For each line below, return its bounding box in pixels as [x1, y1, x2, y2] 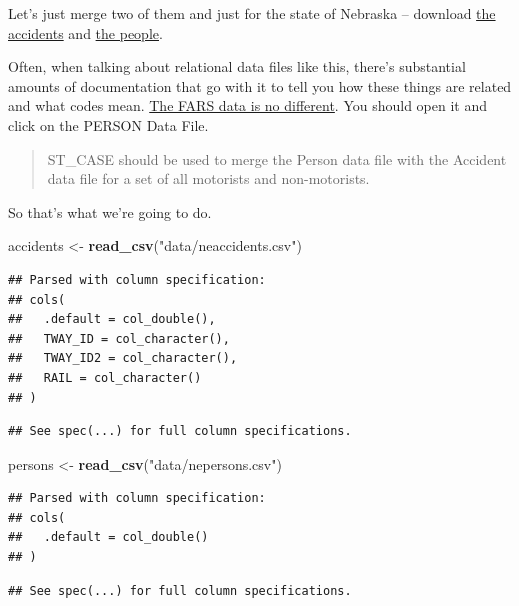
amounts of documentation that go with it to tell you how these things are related [8, 75, 512, 96]
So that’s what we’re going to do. [8, 201, 212, 222]
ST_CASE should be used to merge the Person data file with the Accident [47, 148, 507, 169]
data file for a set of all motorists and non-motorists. [47, 168, 370, 189]
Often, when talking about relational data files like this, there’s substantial [8, 56, 466, 77]
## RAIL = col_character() [8, 370, 202, 385]
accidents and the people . [8, 22, 163, 43]
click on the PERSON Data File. [8, 114, 209, 135]
